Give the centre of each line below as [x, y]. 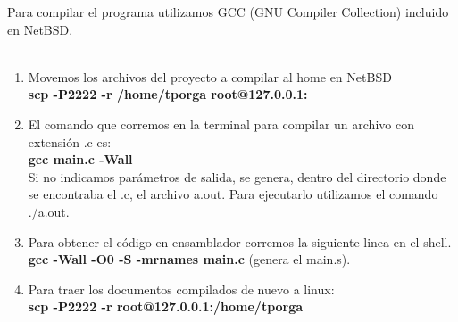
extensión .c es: [70, 141]
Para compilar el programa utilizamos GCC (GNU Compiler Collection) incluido [228, 12]
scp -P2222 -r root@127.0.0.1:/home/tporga [166, 306]
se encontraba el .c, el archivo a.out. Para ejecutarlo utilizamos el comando [233, 194]
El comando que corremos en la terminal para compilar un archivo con [221, 124]
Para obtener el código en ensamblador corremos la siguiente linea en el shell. [240, 241]
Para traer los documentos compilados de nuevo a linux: [181, 289]
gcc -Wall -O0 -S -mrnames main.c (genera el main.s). [189, 259]
